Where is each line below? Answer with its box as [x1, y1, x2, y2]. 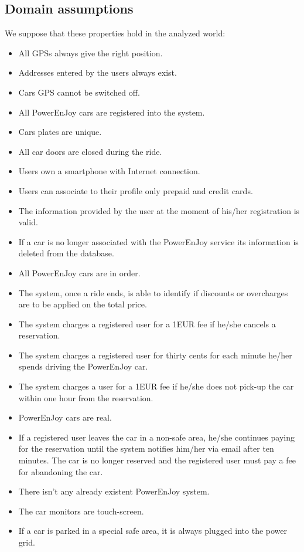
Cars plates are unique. [18, 126, 102, 138]
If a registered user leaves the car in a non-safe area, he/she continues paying [18, 431, 295, 443]
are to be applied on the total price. [18, 298, 147, 310]
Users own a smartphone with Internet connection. [18, 165, 200, 177]
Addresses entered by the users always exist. [18, 66, 177, 79]
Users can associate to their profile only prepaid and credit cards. [18, 184, 253, 197]
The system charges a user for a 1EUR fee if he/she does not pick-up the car [18, 380, 294, 392]
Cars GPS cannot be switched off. [18, 86, 140, 98]
